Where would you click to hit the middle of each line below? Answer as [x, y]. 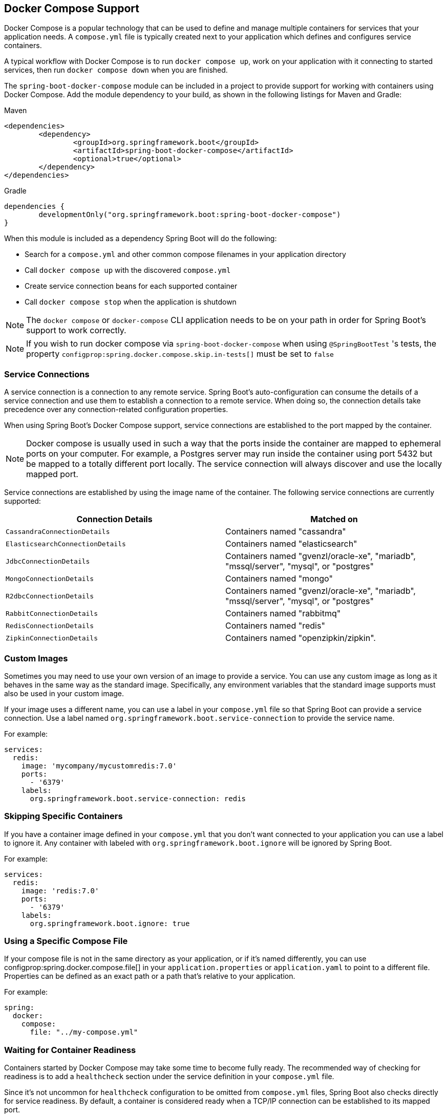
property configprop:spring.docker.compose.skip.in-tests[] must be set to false [180, 354]
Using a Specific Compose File [66, 941]
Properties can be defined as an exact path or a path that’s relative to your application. [150, 976]
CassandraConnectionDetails [58, 531]
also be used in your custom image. [64, 693]
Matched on [334, 519]
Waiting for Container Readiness [70, 1050]
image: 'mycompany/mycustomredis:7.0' [99, 766]
